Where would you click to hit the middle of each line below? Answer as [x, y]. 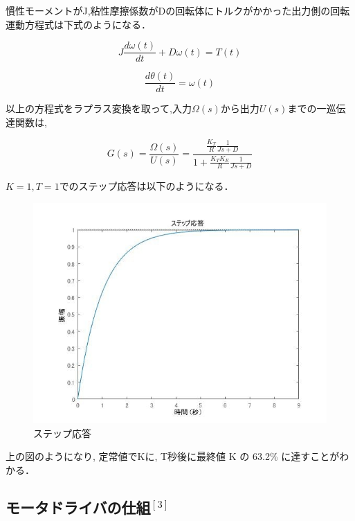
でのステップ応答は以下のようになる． [146, 186]
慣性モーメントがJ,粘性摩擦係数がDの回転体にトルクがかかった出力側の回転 [178, 10]
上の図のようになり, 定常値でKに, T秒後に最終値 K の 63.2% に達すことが [173, 456]
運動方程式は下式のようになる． [78, 24]
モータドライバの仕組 [78, 507]
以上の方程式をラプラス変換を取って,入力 [99, 108]
